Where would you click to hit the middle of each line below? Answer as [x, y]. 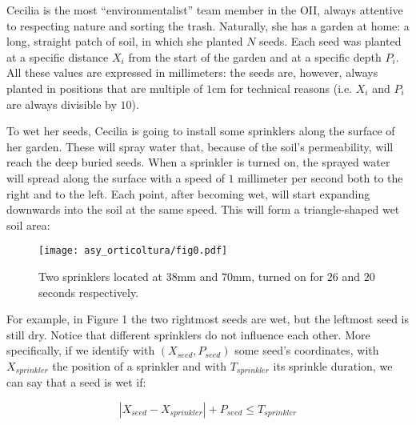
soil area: [28, 225]
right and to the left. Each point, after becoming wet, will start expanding [188, 193]
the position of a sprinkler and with [139, 365]
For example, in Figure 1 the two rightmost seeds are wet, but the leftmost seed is [208, 319]
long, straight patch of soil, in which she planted [125, 41]
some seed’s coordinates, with [307, 350]
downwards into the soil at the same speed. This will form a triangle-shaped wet [203, 209]
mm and [198, 276]
